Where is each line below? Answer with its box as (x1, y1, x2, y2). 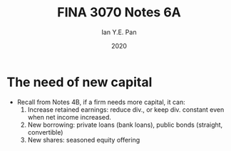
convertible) (27, 127, 63, 136)
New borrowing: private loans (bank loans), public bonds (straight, (27, 120, 223, 129)
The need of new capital (6, 74, 153, 90)
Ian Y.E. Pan (101, 28, 137, 36)
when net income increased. (27, 113, 112, 121)
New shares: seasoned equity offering (27, 135, 140, 144)
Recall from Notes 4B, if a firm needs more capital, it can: (16, 98, 186, 106)
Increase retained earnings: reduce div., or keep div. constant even (27, 105, 225, 114)
